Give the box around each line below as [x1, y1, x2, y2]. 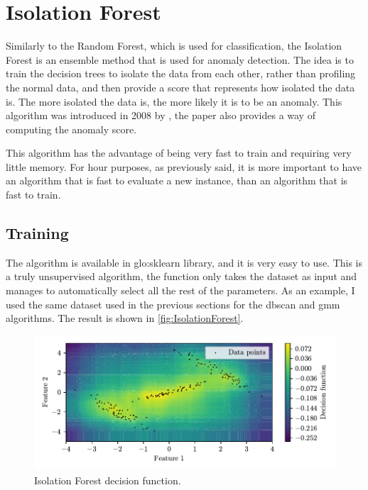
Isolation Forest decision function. [34, 472, 181, 487]
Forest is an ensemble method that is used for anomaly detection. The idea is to [6, 52, 354, 67]
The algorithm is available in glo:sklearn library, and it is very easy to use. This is [6, 255, 363, 269]
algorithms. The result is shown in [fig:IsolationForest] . [6, 311, 244, 325]
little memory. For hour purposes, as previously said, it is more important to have [6, 159, 362, 174]
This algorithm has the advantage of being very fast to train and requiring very [6, 145, 352, 160]
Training [6, 222, 69, 244]
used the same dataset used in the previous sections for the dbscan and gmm [6, 296, 340, 311]
